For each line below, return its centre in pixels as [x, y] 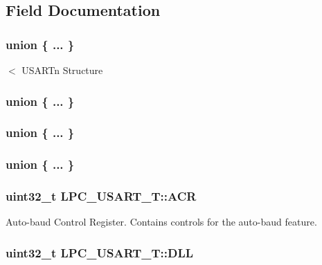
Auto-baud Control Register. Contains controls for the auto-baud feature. [161, 222]
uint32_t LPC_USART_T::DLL [100, 252]
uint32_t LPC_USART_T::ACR [101, 196]
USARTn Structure [62, 70]
